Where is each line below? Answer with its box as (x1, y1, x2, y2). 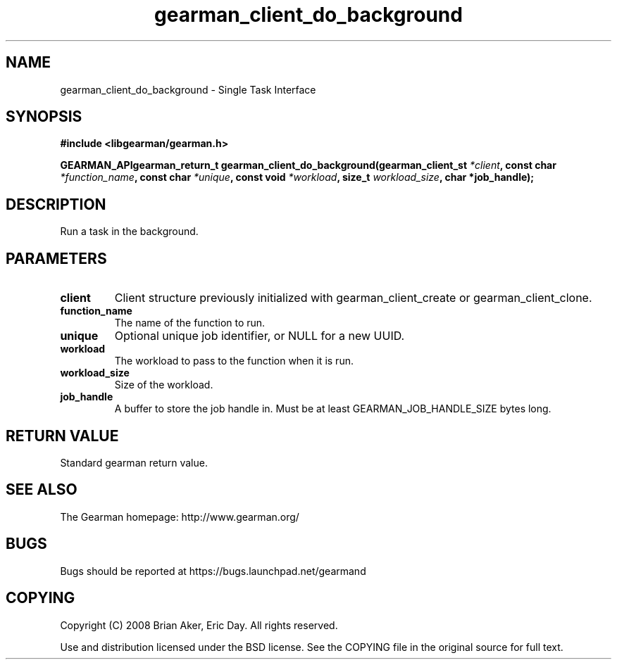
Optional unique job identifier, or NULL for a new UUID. (114, 329, 405, 343)
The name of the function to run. (114, 317, 266, 329)
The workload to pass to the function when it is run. (114, 355, 354, 367)
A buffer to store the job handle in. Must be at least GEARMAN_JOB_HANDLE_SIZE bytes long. (114, 403, 551, 415)
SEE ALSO (6, 481, 77, 499)
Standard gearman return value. (60, 456, 208, 469)
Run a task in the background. (60, 225, 199, 238)
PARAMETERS (6, 249, 107, 267)
